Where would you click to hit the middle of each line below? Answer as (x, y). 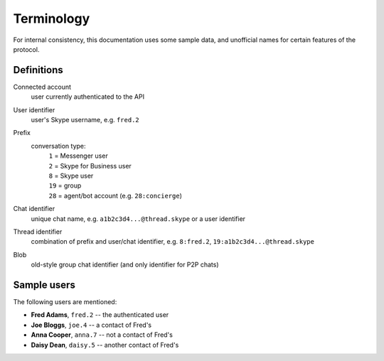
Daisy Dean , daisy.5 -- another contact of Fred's (105, 345)
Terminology (52, 18)
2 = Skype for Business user (90, 166)
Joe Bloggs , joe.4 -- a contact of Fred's (91, 325)
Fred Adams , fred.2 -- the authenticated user (100, 315)
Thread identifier (38, 232)
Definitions (38, 70)
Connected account (42, 87)
